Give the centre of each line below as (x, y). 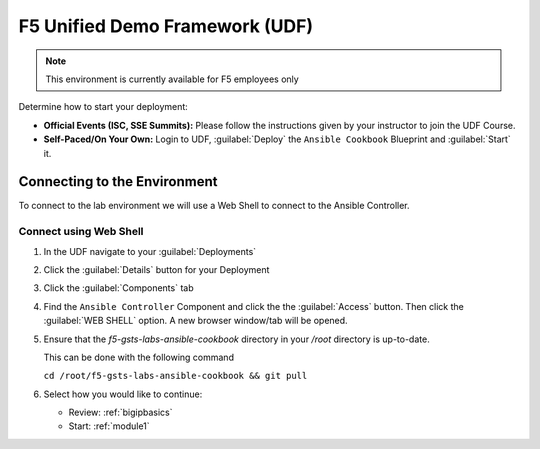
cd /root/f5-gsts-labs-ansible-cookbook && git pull (175, 376)
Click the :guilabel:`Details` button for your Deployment (156, 269)
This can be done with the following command (139, 357)
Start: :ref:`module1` (109, 426)
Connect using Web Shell (81, 232)
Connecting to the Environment (118, 181)
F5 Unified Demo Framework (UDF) (166, 26)
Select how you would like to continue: (123, 394)
